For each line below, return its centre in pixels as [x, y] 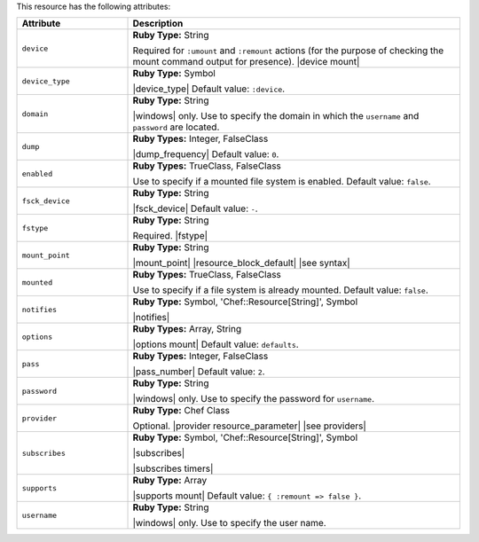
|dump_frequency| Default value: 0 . [206, 154]
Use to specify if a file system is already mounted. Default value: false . [281, 290]
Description [158, 24]
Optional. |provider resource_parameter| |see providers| [250, 426]
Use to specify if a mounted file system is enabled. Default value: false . [282, 182]
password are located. [176, 127]
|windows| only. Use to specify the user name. [230, 523]
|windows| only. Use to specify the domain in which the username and [276, 116]
